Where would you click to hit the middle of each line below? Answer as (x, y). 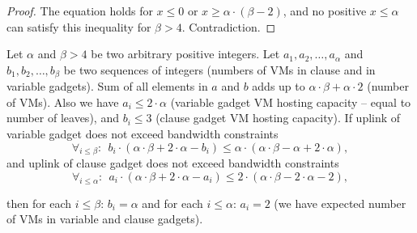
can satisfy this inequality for (79, 26)
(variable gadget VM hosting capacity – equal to (291, 102)
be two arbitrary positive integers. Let (185, 54)
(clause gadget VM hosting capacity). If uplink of (278, 118)
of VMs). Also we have (63, 102)
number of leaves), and (63, 118)
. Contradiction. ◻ (229, 26)
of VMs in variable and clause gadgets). (105, 219)
